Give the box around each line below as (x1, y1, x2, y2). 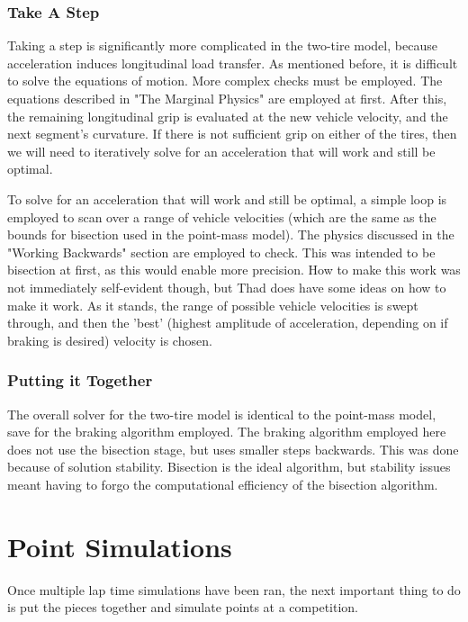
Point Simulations (7, 527, 232, 564)
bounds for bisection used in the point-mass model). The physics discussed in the (7, 225, 454, 244)
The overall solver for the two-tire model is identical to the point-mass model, (7, 404, 436, 423)
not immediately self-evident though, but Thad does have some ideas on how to (7, 277, 446, 296)
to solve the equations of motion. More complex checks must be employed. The (7, 71, 443, 90)
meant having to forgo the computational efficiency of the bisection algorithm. (7, 474, 438, 493)
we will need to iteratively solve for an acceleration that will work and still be (7, 141, 436, 160)
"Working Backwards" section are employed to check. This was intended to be (7, 242, 436, 261)
